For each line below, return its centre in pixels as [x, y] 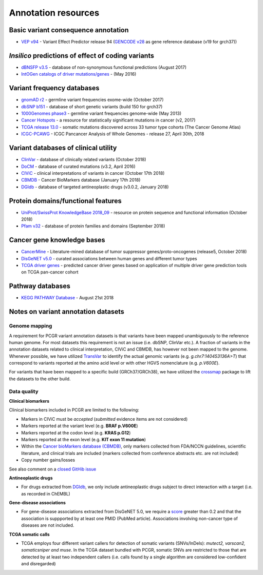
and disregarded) [38, 564]
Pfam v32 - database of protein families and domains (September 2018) [93, 226]
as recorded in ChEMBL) [46, 493]
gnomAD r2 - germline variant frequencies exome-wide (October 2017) [93, 100]
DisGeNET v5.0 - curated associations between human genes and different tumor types [109, 258]
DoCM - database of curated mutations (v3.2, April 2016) [78, 166]
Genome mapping [30, 326]
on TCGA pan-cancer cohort [50, 272]
